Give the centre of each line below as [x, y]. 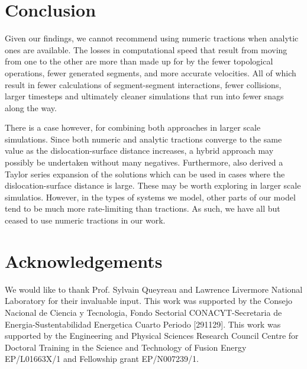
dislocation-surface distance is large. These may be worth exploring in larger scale [153, 185]
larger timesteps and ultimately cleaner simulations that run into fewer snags [144, 96]
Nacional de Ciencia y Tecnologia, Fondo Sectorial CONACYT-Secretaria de [143, 312]
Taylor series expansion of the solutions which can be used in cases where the [145, 174]
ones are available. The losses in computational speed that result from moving [146, 49]
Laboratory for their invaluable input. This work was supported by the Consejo [149, 301]
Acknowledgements [84, 260]
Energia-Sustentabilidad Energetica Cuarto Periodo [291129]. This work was [143, 324]
